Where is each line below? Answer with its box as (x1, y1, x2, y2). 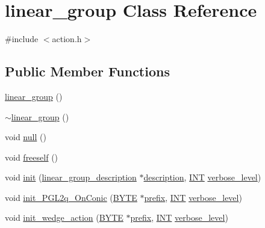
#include (5, 32, 39, 45)
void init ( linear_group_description (5, 171, 137, 183)
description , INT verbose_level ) (143, 171, 261, 183)
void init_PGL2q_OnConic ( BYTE (5, 191, 137, 203)
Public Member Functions (5, 62, 170, 81)
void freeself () (5, 150, 58, 163)
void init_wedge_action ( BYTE (5, 211, 123, 224)
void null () (5, 131, 46, 143)
